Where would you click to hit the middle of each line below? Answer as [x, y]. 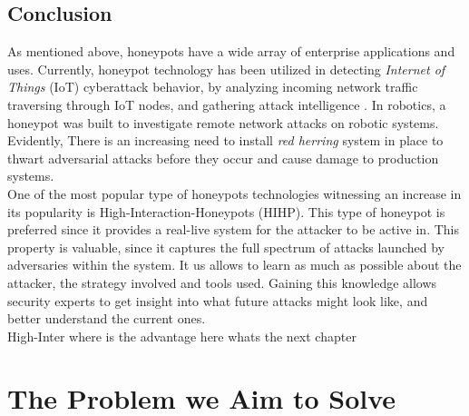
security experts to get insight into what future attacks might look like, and [218, 300]
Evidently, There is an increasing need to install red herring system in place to [225, 140]
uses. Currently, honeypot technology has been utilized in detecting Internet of [226, 69]
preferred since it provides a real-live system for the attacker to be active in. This [233, 229]
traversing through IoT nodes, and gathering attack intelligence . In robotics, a [227, 104]
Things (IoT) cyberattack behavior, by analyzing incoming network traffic [213, 87]
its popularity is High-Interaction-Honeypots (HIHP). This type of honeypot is [226, 211]
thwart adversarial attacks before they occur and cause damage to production [223, 158]
